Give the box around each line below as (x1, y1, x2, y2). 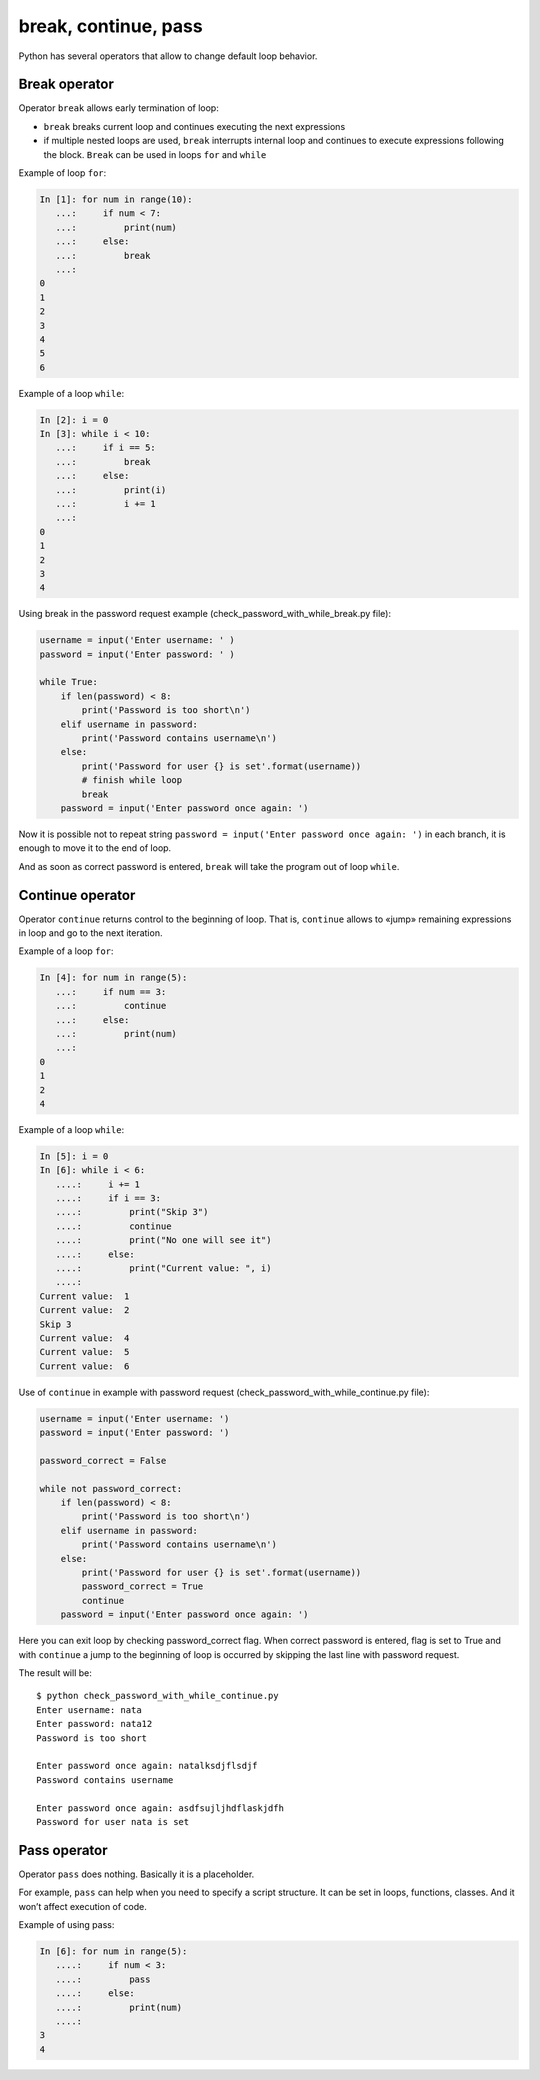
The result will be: (18, 1666, 92, 1679)
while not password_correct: (39, 1483, 183, 1494)
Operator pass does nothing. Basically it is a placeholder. (18, 1868, 255, 1880)
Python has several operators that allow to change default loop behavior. (18, 50, 318, 62)
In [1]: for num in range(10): (39, 194, 194, 205)
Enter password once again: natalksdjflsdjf (36, 1760, 259, 1772)
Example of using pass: (18, 1918, 115, 1930)
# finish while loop (81, 775, 183, 786)
